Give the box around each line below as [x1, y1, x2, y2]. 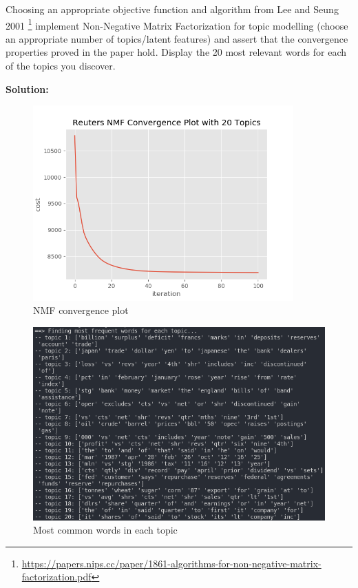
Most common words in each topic [33, 523, 178, 537]
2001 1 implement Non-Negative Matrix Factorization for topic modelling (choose [6, 16, 348, 32]
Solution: [6, 81, 49, 96]
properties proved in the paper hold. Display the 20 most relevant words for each [6, 45, 347, 59]
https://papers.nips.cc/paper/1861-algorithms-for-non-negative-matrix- [21, 556, 322, 570]
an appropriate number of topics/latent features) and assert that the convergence [6, 31, 348, 45]
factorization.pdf [21, 569, 92, 584]
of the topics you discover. [6, 59, 116, 73]
